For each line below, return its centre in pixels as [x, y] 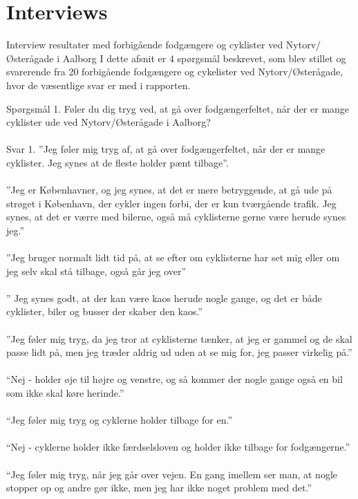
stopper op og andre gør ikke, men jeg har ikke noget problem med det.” [159, 488]
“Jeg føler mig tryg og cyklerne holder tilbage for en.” [120, 420]
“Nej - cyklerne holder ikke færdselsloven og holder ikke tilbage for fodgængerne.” [178, 447]
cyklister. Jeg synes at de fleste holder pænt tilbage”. [117, 162]
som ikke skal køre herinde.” [65, 392]
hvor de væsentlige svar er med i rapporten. [98, 85]
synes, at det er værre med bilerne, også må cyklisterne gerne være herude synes [176, 217]
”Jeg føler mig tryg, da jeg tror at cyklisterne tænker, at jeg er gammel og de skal [179, 338]
